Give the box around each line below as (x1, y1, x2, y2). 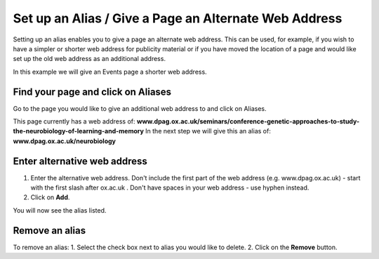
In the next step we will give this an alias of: (145, 127, 272, 135)
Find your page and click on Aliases (13, 86, 172, 98)
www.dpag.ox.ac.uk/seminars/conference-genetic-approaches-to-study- (136, 117, 360, 126)
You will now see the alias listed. (13, 206, 107, 214)
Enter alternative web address (13, 155, 147, 167)
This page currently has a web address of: (13, 117, 136, 126)
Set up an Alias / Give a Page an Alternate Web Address (13, 11, 343, 26)
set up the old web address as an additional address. (13, 55, 166, 63)
